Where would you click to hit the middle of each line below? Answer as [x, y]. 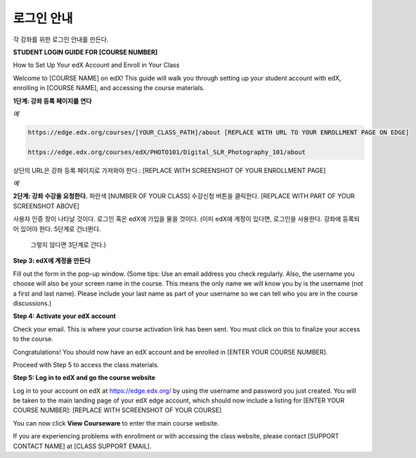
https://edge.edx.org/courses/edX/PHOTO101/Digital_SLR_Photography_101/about [167, 152]
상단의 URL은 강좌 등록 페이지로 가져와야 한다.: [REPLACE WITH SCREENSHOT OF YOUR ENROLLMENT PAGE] [169, 170]
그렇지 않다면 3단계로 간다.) [69, 244]
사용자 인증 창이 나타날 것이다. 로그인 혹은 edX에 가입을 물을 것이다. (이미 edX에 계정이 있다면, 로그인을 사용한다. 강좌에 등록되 [186, 219]
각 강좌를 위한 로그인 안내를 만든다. [61, 39]
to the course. [33, 339]
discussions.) [32, 303]
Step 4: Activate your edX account [64, 316]
